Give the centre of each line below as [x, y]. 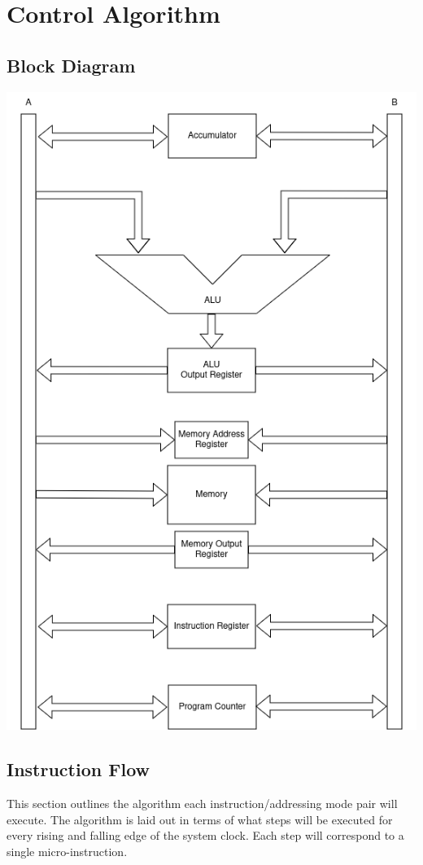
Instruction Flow [78, 769]
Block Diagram [71, 65]
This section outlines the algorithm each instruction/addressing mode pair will [202, 804]
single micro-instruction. [67, 852]
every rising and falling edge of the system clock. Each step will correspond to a [205, 835]
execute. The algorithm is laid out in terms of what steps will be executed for [200, 819]
